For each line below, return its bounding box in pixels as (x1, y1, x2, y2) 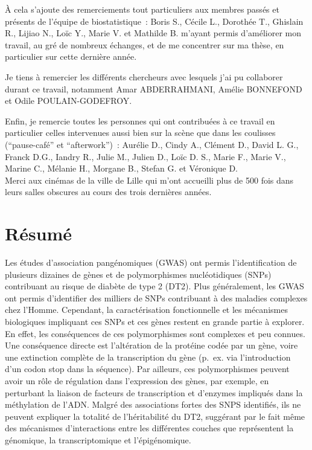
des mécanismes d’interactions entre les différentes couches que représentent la (5, 422, 294, 434)
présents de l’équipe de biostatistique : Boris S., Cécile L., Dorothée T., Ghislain (5, 14, 304, 27)
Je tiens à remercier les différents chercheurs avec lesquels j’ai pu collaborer (5, 70, 283, 83)
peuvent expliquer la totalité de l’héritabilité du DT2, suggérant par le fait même (5, 410, 305, 422)
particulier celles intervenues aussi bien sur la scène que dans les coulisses (5, 126, 276, 139)
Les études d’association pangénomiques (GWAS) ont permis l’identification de (5, 256, 297, 269)
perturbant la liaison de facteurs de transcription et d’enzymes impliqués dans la (5, 386, 303, 399)
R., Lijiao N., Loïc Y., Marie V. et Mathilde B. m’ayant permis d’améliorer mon (5, 27, 302, 39)
